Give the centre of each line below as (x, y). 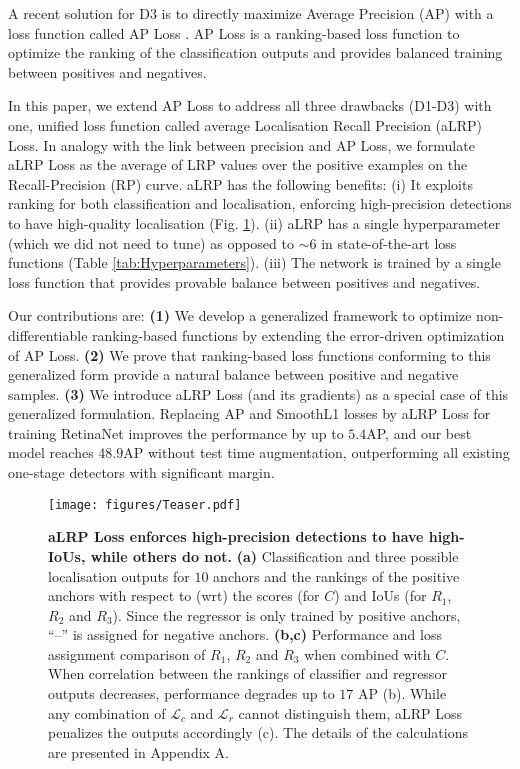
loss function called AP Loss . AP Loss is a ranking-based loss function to (234, 32)
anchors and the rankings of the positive (336, 575)
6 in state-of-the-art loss (383, 242)
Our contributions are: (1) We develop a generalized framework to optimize (240, 315)
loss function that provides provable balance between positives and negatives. (244, 281)
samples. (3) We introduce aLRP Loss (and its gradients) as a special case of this (258, 393)
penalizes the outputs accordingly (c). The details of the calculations (258, 732)
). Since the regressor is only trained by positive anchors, (286, 614)
